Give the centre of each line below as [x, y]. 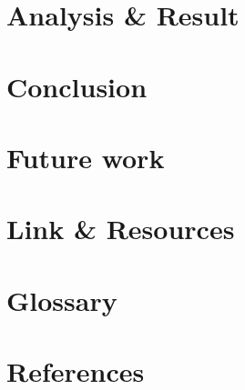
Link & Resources [121, 229]
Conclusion [77, 86]
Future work [86, 157]
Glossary [62, 300]
